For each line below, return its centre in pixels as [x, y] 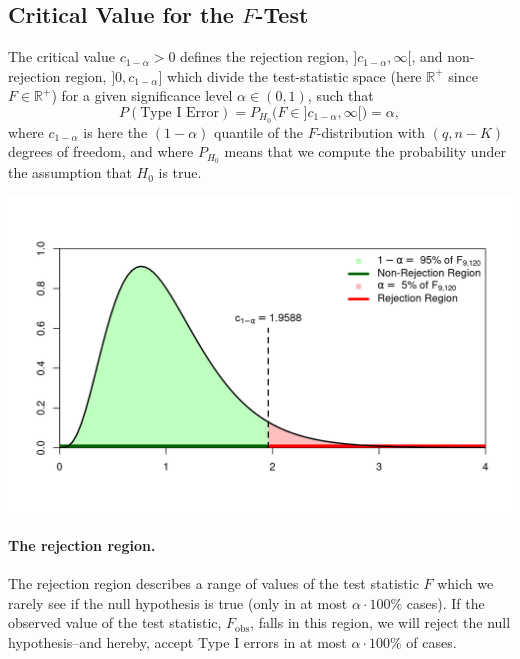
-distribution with [371, 131]
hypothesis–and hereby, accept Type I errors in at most [177, 642]
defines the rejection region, [264, 56]
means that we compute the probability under [365, 151]
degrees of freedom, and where [101, 151]
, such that [340, 95]
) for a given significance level [142, 95]
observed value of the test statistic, [115, 622]
